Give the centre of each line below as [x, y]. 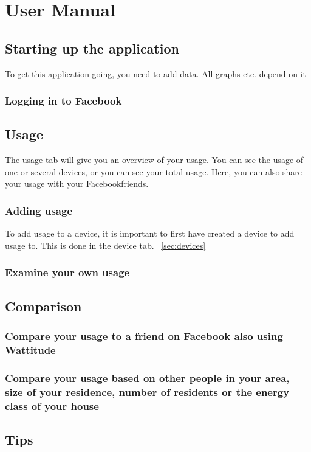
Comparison [43, 306]
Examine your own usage [67, 272]
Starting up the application [92, 48]
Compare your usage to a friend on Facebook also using [144, 336]
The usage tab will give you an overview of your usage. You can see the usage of [154, 160]
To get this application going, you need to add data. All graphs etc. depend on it [156, 73]
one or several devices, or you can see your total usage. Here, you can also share [154, 171]
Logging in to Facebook [63, 101]
